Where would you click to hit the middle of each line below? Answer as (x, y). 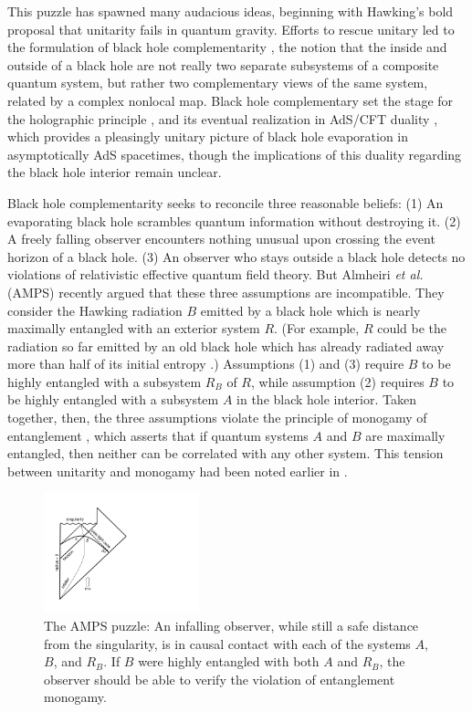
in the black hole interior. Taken (326, 399)
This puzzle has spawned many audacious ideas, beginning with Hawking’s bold (231, 11)
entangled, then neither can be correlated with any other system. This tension (226, 453)
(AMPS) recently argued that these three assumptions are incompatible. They (226, 292)
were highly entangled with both (229, 661)
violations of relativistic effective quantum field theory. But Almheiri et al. (215, 274)
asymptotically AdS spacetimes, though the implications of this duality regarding (235, 154)
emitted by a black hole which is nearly (310, 310)
